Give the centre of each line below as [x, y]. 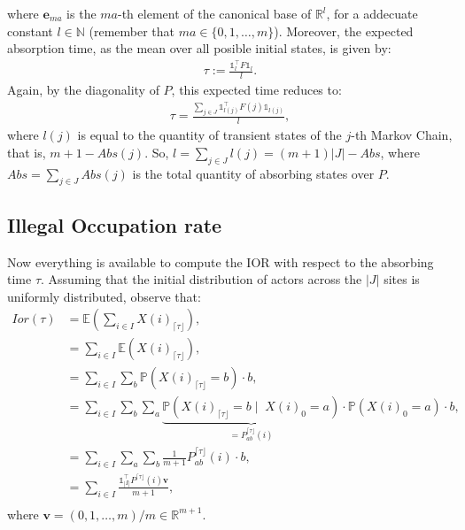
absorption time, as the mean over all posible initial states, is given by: [199, 48]
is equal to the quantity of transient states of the [209, 135]
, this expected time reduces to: [256, 89]
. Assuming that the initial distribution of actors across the [201, 279]
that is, [27, 152]
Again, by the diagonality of [83, 89]
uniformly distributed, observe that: [104, 296]
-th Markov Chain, [402, 135]
